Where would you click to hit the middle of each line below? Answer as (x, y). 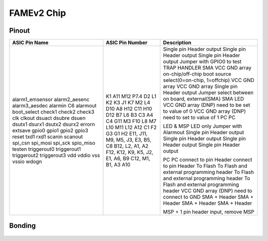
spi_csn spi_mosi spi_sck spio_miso (54, 143)
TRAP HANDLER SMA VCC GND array (207, 68)
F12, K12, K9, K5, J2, (130, 153)
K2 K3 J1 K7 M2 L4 (128, 103)
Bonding (23, 226)
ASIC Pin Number (127, 43)
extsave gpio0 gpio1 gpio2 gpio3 (50, 131)
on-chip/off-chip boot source (197, 74)
